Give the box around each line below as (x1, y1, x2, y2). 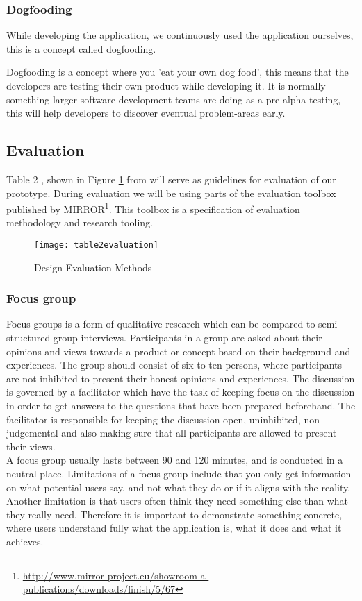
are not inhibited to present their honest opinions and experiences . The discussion (6, 371, 355, 385)
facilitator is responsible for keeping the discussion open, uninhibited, (6, 412, 301, 426)
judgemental (6, 425, 58, 440)
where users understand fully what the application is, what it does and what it (6, 520, 342, 535)
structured (6, 330, 51, 345)
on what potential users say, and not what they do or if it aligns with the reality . (6, 480, 351, 494)
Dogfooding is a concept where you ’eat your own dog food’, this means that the (6, 65, 349, 79)
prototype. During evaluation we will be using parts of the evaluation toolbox (6, 185, 336, 200)
